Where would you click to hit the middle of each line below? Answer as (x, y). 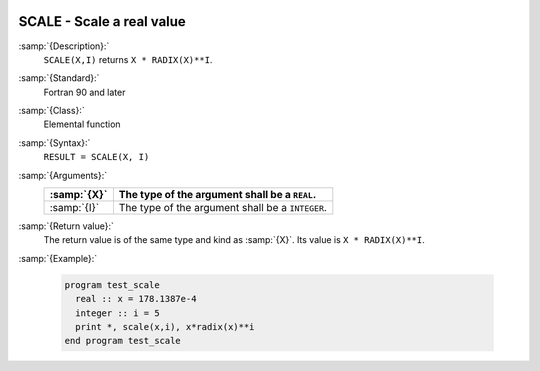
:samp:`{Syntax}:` (54, 142)
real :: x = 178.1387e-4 (136, 299)
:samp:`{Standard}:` (59, 78)
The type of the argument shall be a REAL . (217, 195)
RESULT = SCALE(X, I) (96, 157)
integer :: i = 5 (117, 313)
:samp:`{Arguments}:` (63, 175)
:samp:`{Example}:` (58, 258)
